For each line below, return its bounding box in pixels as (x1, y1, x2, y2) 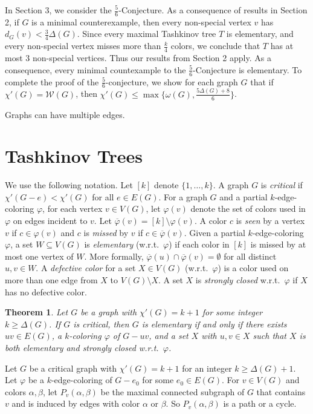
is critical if (260, 179, 303, 191)
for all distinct (224, 249, 277, 262)
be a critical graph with (29, 361, 117, 374)
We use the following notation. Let (5, 179, 133, 191)
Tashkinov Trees (5, 143, 143, 168)
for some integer (202, 306, 263, 318)
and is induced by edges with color (11, 397, 140, 410)
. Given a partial (184, 226, 245, 238)
